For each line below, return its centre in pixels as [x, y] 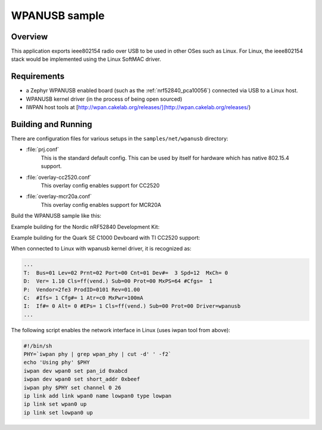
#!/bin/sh [38, 346]
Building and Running [52, 124]
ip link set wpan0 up [55, 404]
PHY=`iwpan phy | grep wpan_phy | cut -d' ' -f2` [97, 354]
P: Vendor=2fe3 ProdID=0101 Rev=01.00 [82, 290]
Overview [30, 37]
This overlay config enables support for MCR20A [101, 205]
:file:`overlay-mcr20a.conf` [59, 196]
